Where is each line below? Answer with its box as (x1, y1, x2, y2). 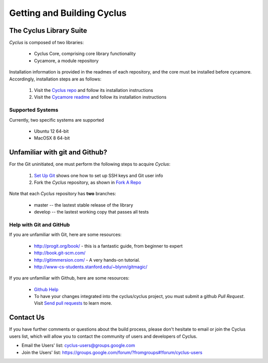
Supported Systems (9, 107, 59, 114)
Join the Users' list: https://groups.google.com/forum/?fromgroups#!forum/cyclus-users (21, 349, 203, 355)
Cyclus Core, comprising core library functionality (34, 51, 136, 57)
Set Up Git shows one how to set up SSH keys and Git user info (34, 172, 163, 178)
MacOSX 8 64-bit (34, 135, 70, 141)
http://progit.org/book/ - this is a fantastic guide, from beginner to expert (34, 243, 183, 249)
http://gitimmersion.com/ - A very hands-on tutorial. (34, 257, 140, 263)
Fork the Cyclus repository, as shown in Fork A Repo (34, 179, 141, 186)
